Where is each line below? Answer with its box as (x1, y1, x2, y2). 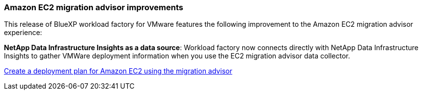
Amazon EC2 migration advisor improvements (4, 2, 183, 12)
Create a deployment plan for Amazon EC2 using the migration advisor (4, 67, 232, 75)
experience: (4, 28, 42, 37)
